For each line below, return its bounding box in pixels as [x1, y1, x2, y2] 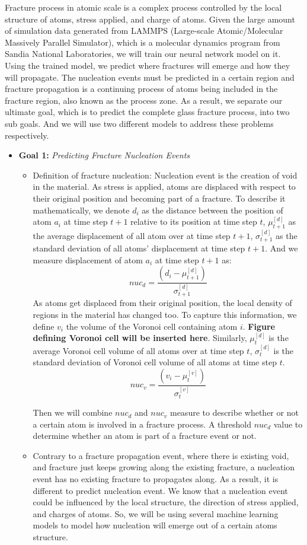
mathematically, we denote [33, 203, 130, 216]
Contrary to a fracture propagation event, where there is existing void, [33, 449, 289, 461]
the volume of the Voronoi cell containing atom [66, 320, 238, 332]
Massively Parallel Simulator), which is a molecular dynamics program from [5, 36, 280, 48]
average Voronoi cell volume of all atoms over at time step [33, 344, 244, 356]
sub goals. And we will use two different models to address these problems [5, 117, 274, 129]
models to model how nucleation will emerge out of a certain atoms [33, 519, 277, 531]
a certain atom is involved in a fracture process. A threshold [33, 417, 251, 430]
